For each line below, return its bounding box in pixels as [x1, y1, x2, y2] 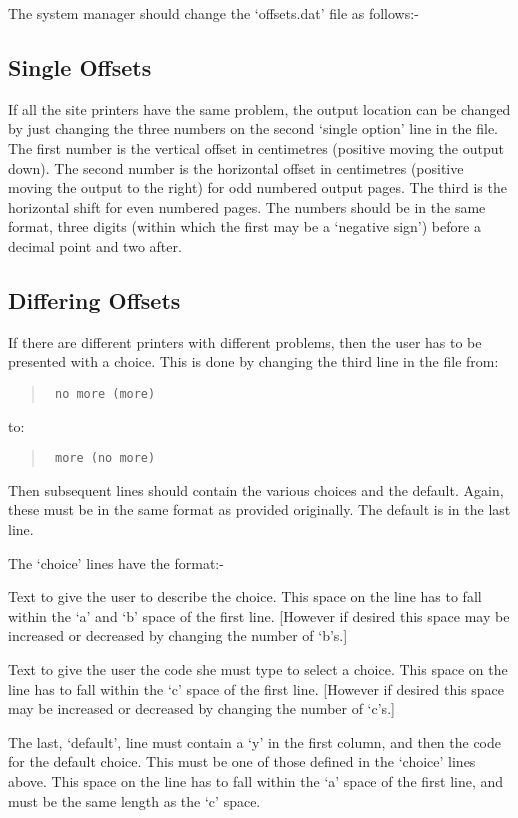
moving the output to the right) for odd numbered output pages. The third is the [8, 177, 507, 198]
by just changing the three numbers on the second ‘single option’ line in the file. [8, 118, 499, 139]
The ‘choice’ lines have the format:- [8, 552, 224, 573]
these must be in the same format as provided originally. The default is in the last [8, 499, 511, 520]
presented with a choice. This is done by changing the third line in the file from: [8, 351, 499, 372]
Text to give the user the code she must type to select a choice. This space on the [8, 659, 508, 679]
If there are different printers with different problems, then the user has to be [8, 331, 482, 352]
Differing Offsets [8, 284, 181, 315]
